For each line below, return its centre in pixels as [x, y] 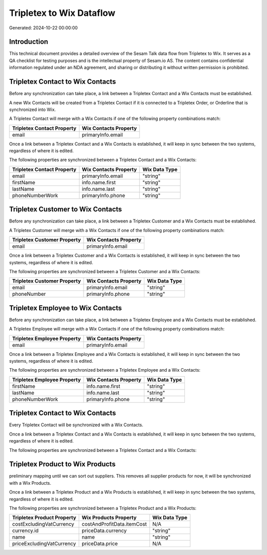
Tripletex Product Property [44, 518]
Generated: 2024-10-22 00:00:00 [44, 28]
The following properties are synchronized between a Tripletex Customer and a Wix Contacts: [105, 271]
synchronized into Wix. [33, 110]
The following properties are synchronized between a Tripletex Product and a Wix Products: [103, 508]
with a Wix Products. [30, 483]
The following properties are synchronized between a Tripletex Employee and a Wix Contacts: [105, 370]
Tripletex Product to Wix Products [62, 464]
